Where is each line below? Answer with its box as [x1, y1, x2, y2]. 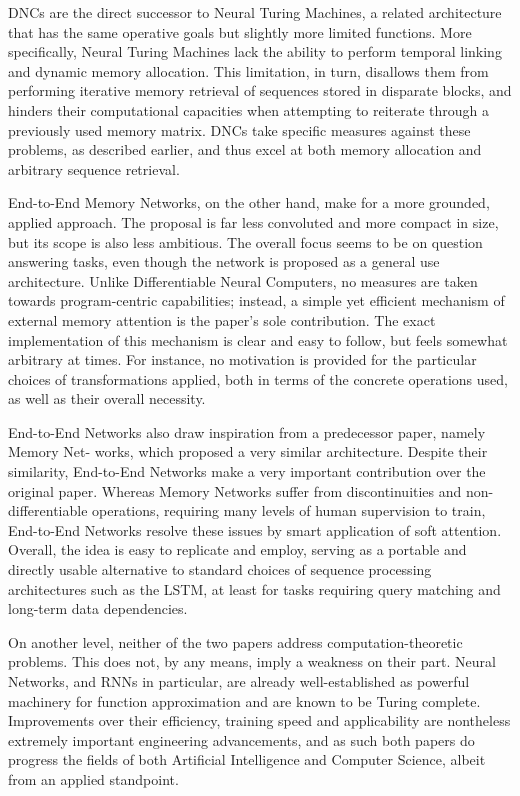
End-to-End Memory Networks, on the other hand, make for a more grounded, [8, 192, 490, 213]
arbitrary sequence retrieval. [8, 158, 180, 179]
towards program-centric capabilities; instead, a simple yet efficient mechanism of [8, 290, 505, 311]
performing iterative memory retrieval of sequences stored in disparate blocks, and [8, 80, 512, 101]
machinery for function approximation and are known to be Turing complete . [8, 690, 481, 711]
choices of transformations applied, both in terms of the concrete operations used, [8, 368, 508, 389]
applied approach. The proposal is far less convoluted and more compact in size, [8, 211, 499, 232]
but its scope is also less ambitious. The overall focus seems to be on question [8, 231, 483, 252]
